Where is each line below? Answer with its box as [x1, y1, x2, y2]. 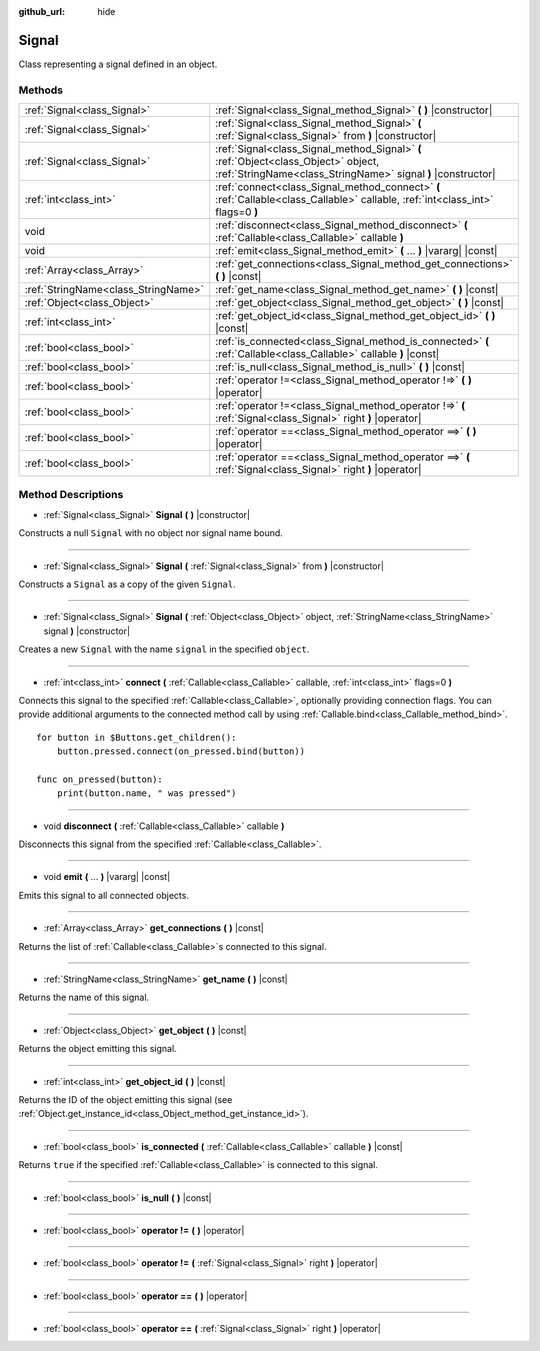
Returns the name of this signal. [18, 991, 150, 1004]
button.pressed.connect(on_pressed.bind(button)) [56, 746, 305, 757]
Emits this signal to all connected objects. [18, 889, 190, 901]
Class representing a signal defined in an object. [18, 58, 218, 70]
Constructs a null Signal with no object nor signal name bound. [18, 527, 284, 539]
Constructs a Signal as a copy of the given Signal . [18, 578, 237, 590]
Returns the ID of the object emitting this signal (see [18, 1093, 233, 1105]
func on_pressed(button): [36, 773, 164, 785]
